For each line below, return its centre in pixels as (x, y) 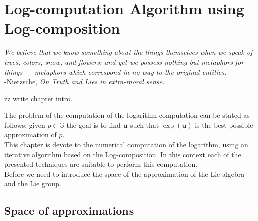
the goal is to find (94, 125)
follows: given (25, 125)
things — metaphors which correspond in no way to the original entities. (115, 71)
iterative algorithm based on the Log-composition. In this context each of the (123, 154)
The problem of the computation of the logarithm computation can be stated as (127, 115)
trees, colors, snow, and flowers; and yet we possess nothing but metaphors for (124, 61)
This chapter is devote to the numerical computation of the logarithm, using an (126, 145)
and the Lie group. (33, 184)
